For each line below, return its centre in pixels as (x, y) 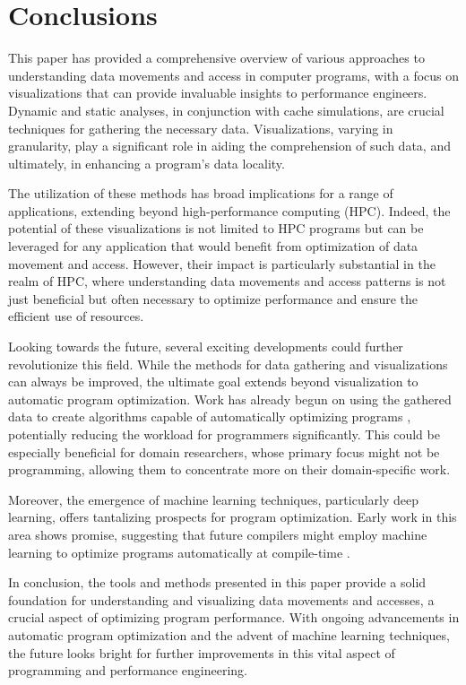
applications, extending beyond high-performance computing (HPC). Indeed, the (229, 210)
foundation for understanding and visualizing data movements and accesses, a (221, 599)
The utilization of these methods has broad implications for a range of (201, 193)
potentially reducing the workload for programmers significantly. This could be (224, 434)
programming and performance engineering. (128, 670)
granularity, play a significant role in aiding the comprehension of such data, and (229, 146)
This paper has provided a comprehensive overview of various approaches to (216, 58)
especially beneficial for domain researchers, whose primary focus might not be (224, 451)
